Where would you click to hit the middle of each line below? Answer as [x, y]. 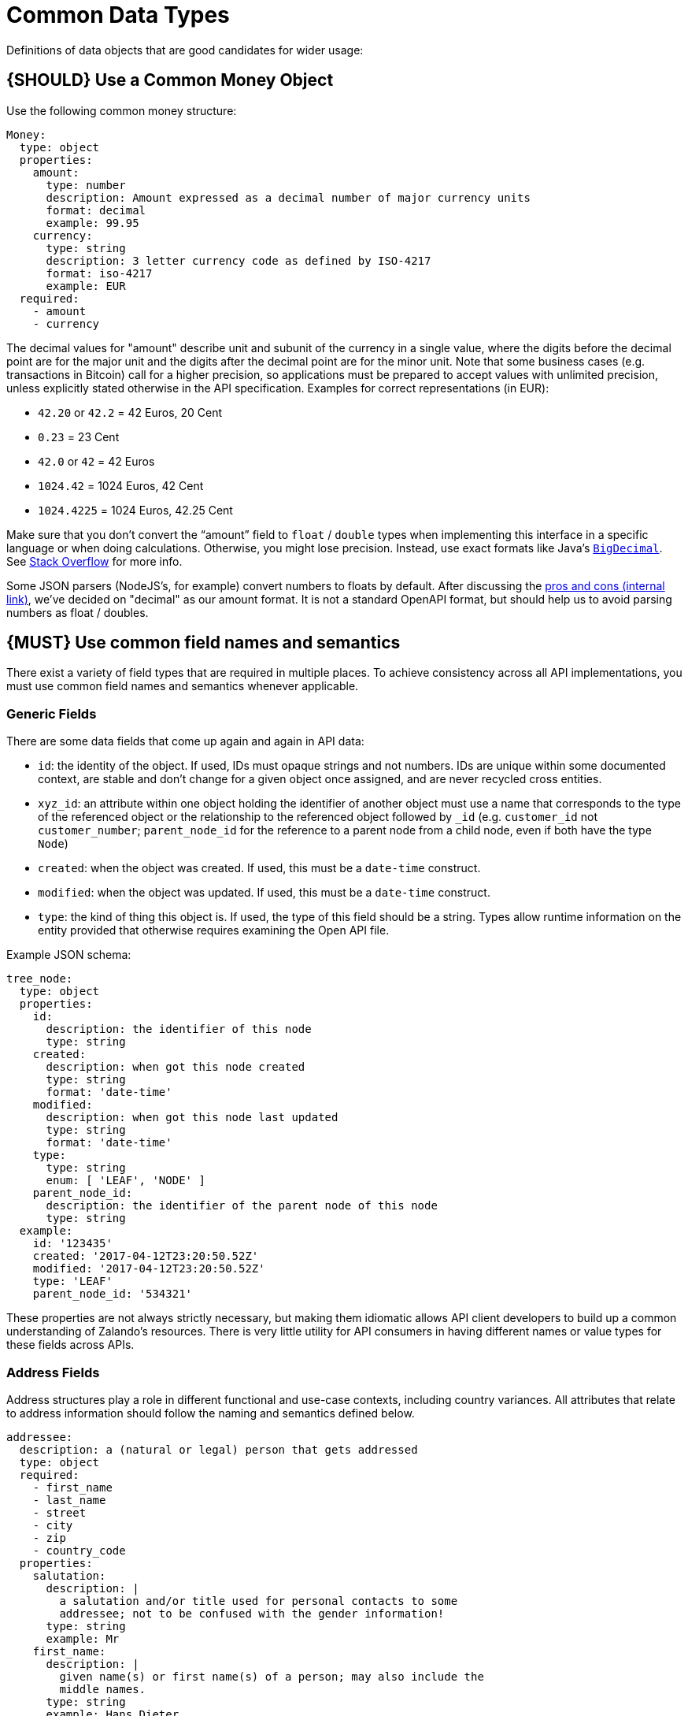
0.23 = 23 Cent [79, 436]
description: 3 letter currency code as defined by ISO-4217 [239, 260]
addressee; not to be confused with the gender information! [252, 1613]
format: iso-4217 [99, 273]
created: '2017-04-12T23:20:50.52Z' [146, 1256]
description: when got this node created [176, 1067]
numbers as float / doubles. [78, 612]
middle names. [103, 1689]
